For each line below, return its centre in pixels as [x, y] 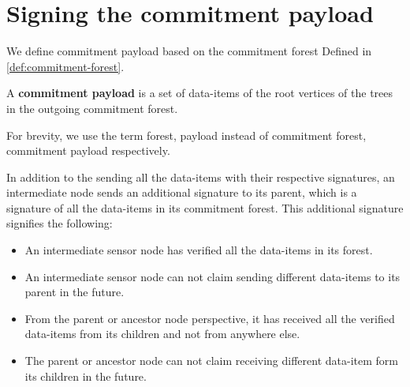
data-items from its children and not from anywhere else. [162, 334]
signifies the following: [60, 223]
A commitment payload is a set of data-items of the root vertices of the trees [200, 93]
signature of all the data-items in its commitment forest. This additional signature [205, 207]
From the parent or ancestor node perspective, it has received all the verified [210, 318]
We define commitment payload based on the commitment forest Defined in [189, 51]
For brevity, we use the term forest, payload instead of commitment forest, [186, 135]
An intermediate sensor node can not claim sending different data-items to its [212, 276]
